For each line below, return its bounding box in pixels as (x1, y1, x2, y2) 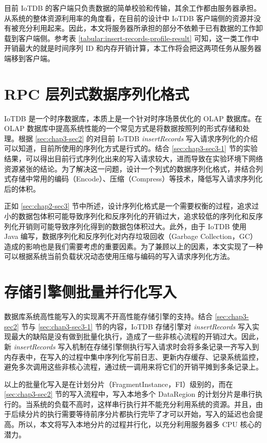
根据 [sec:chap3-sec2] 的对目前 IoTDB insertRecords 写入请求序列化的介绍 (18, 133, 258, 143)
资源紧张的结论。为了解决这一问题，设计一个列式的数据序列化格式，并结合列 (4, 163, 263, 174)
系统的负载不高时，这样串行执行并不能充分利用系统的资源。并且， (32, 398, 256, 409)
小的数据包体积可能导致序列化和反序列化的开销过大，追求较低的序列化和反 (4, 211, 256, 221)
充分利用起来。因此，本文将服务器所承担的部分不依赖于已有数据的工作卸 (18, 23, 263, 33)
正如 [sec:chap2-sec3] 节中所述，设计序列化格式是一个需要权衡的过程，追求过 (4, 200, 259, 211)
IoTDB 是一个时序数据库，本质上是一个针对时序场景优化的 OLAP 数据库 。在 (4, 113, 262, 123)
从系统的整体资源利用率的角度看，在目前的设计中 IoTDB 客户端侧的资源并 (4, 12, 254, 23)
